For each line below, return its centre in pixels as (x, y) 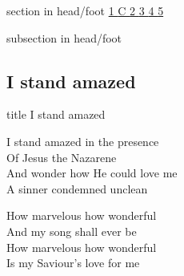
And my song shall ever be (72, 231)
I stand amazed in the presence (83, 141)
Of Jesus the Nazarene (62, 157)
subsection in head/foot (64, 37)
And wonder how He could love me (92, 173)
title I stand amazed (56, 114)
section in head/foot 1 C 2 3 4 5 (85, 10)
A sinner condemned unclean (77, 188)
